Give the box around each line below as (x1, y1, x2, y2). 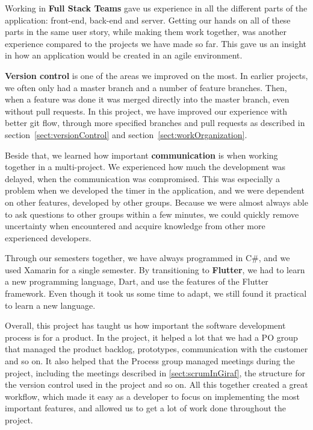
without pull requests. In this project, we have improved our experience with (5, 104, 288, 117)
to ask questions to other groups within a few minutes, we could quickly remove (5, 207, 299, 220)
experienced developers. (5, 231, 91, 244)
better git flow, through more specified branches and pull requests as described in (5, 116, 305, 129)
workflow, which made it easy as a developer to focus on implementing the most (5, 390, 300, 402)
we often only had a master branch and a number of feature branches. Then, (5, 81, 287, 93)
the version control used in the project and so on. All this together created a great (5, 378, 308, 391)
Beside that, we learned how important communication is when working (5, 148, 278, 161)
